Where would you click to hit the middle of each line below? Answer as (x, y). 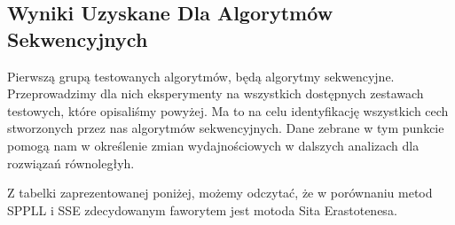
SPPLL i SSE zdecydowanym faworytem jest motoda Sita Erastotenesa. (202, 209)
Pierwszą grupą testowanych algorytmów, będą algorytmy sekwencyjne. (201, 76)
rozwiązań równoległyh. (71, 163)
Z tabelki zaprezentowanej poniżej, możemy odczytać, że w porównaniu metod (220, 193)
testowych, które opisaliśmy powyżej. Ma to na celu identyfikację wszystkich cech (228, 110)
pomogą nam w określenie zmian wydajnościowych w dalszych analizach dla (213, 145)
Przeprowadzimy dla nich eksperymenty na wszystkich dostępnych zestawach (216, 93)
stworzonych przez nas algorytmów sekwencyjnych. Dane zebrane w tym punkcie (226, 128)
